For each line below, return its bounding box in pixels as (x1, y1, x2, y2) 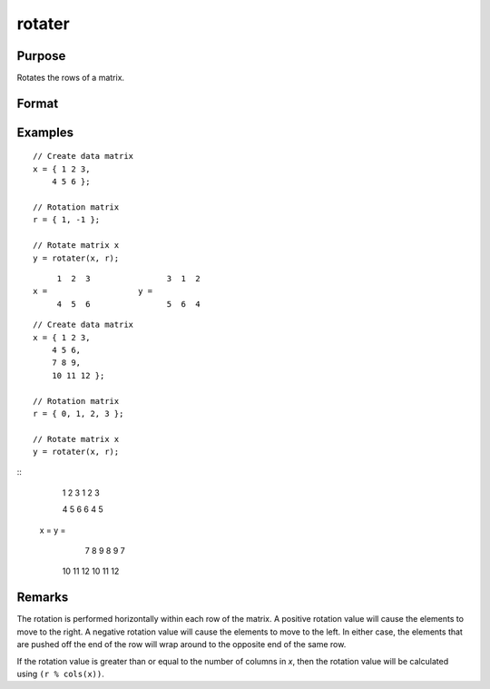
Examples (16, 124, 74, 140)
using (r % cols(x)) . (16, 668, 104, 679)
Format (16, 95, 59, 111)
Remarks (16, 590, 69, 605)
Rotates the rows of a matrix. (16, 73, 125, 84)
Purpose (16, 48, 66, 64)
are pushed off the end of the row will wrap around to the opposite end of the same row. (16, 639, 347, 650)
